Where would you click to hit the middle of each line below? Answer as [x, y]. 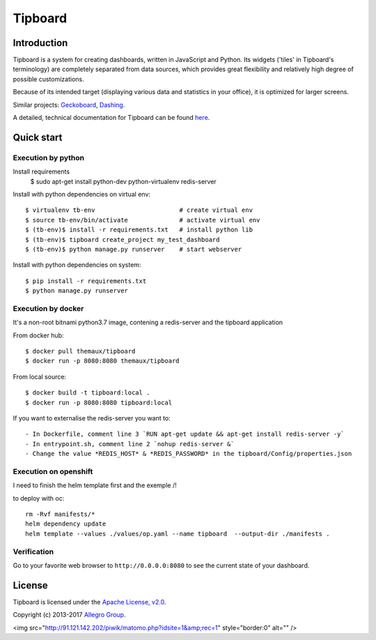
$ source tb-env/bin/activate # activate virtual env [143, 220]
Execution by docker [48, 308]
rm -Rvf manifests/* [60, 515]
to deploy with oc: [39, 498]
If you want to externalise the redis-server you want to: [92, 418]
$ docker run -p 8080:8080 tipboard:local [99, 402]
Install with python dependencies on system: [77, 265]
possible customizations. [49, 79]
